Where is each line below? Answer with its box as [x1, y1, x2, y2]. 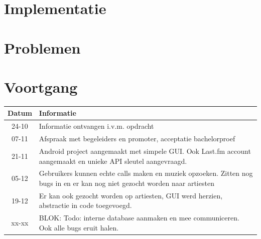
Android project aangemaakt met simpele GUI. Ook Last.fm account [39, 145, 251, 156]
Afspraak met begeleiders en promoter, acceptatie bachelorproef [39, 133, 235, 144]
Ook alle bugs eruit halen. [39, 222, 119, 232]
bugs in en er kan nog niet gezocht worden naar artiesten [39, 177, 214, 188]
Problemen [4, 37, 81, 58]
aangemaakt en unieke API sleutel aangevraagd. [39, 155, 187, 166]
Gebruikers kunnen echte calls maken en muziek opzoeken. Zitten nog [39, 168, 253, 178]
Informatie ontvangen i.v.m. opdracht [39, 121, 154, 131]
